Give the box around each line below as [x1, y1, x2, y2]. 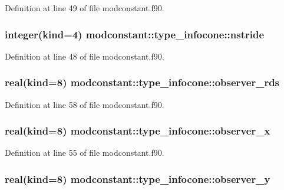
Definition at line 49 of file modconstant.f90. [5, 2, 164, 14]
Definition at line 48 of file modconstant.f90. [5, 50, 164, 62]
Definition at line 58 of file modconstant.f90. [5, 98, 164, 110]
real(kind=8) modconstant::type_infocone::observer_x [5, 123, 270, 138]
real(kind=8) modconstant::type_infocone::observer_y [5, 171, 270, 186]
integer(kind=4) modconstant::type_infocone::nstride [5, 27, 265, 41]
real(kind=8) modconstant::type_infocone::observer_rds [5, 75, 280, 90]
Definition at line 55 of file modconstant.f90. [5, 146, 164, 159]
